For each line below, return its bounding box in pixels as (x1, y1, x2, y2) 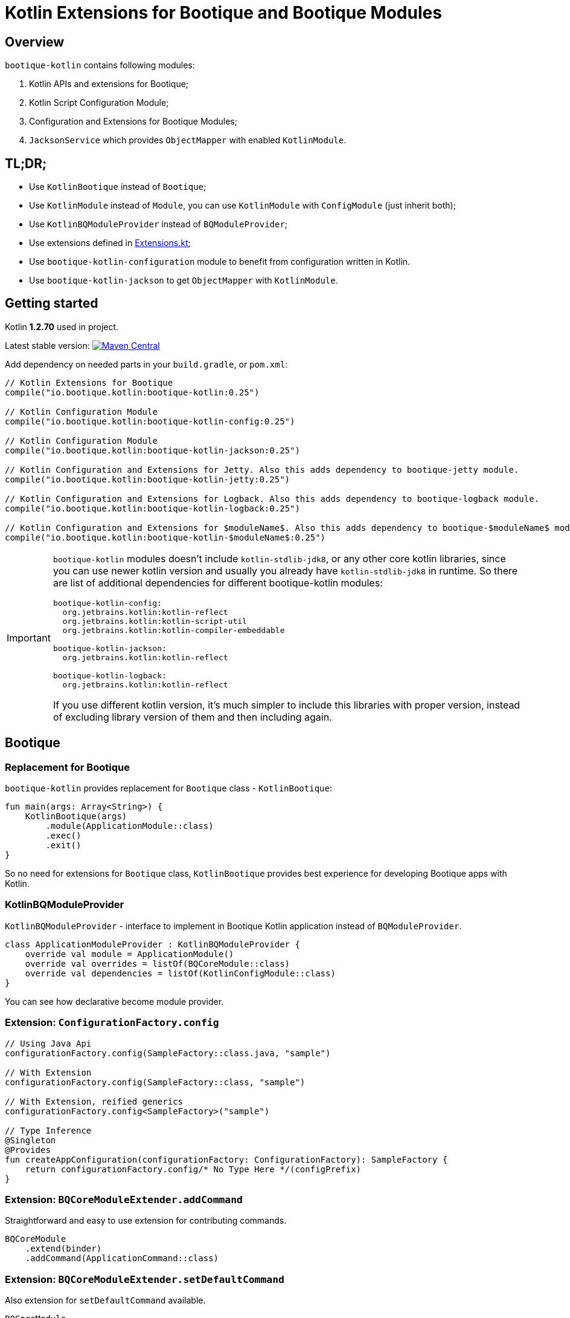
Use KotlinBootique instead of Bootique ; (29, 181, 207, 192)
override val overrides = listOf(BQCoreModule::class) (25, 958, 290, 969)
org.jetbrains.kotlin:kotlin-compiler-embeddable (62, 625, 285, 635)
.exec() (45, 831, 82, 841)
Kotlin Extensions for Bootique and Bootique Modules (5, 2, 442, 23)
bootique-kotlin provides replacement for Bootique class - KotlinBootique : (5, 783, 332, 794)
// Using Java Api (5, 1038, 92, 1048)
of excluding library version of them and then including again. (53, 710, 332, 723)
